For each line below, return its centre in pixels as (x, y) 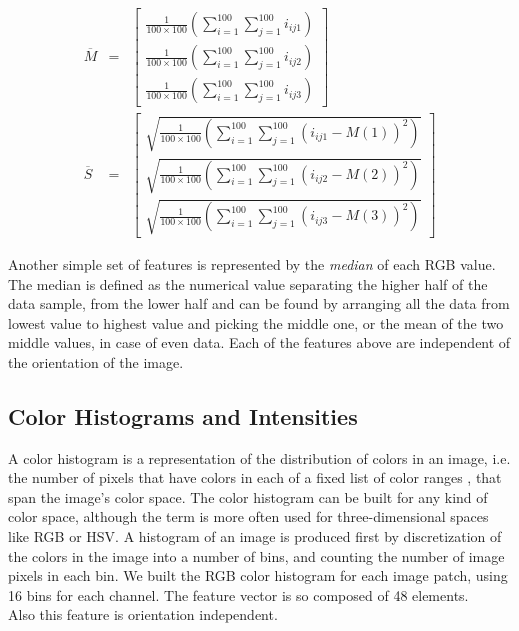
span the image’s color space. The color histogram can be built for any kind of (248, 496)
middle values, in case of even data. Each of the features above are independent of (259, 342)
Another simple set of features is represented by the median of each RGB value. (252, 263)
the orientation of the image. (96, 361)
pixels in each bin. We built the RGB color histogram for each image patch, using (258, 575)
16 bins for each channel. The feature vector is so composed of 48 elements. (238, 594)
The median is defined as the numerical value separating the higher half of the (248, 283)
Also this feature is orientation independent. (143, 614)
